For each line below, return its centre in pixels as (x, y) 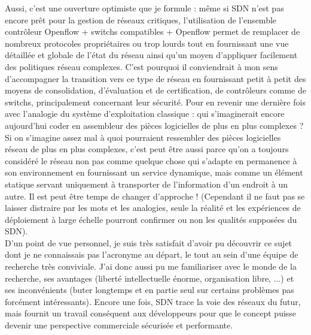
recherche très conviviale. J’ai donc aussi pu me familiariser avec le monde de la (151, 266)
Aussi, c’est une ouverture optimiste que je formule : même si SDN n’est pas (144, 8)
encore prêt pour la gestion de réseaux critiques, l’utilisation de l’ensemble (141, 19)
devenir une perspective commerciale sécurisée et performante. (119, 325)
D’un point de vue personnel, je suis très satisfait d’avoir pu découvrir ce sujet (149, 242)
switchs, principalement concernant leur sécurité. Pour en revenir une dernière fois (155, 102)
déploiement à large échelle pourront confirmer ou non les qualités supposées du (151, 219)
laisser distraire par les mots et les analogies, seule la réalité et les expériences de (153, 208)
